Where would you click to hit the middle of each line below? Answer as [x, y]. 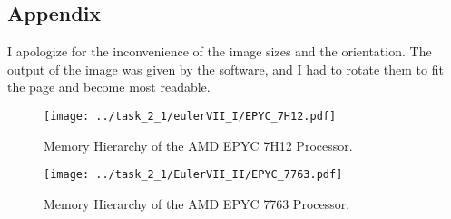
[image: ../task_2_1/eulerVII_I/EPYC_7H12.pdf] [190, 116]
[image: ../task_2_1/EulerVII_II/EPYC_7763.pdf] [193, 175]
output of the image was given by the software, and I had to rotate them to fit [225, 69]
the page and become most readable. [109, 87]
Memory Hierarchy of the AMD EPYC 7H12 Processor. [198, 145]
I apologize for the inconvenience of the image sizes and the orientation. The [220, 51]
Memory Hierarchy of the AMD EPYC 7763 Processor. [197, 203]
